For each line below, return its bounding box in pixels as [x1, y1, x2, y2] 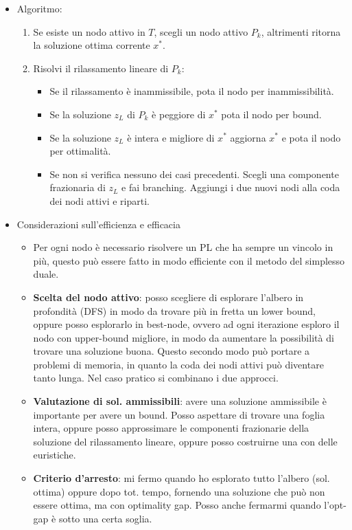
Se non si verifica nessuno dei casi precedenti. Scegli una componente [49, 166, 339, 181]
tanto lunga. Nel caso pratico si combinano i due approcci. [33, 371, 279, 385]
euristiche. [33, 448, 76, 462]
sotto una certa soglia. [58, 511, 152, 525]
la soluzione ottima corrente [33, 38, 150, 52]
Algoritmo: [16, 1, 62, 15]
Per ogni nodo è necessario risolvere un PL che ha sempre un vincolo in [33, 240, 333, 254]
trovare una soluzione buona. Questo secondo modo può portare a [33, 344, 310, 358]
